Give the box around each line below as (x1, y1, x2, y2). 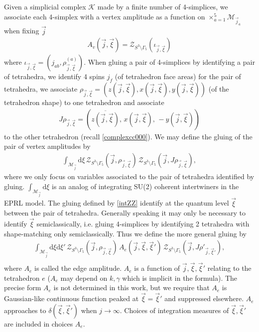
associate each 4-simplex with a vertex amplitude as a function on (4, 11, 205, 21)
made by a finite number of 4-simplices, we (97, 1, 228, 11)
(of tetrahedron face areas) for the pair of (115, 71, 241, 82)
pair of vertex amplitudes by (4, 141, 91, 151)
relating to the (207, 263, 252, 273)
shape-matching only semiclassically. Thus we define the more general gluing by (4, 228, 247, 238)
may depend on (60, 272, 108, 283)
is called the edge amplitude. (34, 263, 122, 273)
